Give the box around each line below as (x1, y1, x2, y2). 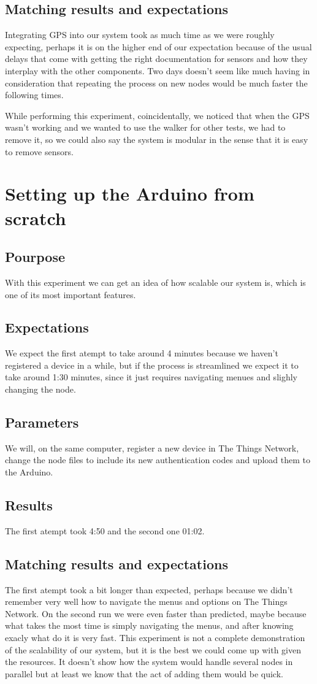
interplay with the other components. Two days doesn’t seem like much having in (5, 64, 310, 77)
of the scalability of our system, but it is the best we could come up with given (5, 643, 301, 656)
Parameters (5, 413, 79, 432)
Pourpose (5, 247, 66, 266)
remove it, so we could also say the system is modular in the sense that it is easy (5, 133, 308, 145)
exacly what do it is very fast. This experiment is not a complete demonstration (5, 631, 305, 644)
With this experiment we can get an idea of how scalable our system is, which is (5, 275, 306, 288)
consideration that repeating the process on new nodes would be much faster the (5, 76, 308, 89)
